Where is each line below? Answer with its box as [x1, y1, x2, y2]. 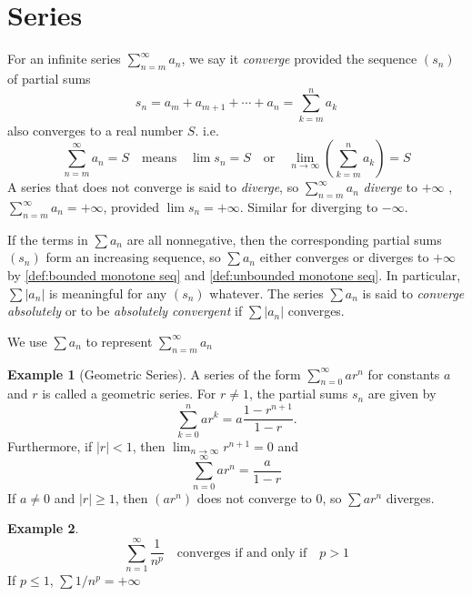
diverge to [363, 177, 417, 197]
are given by [367, 384, 437, 403]
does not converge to [196, 488, 312, 507]
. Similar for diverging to [239, 197, 378, 217]
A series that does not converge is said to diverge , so [7, 177, 299, 197]
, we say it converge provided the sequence [181, 49, 417, 68]
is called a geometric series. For [42, 384, 216, 403]
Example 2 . [7, 519, 79, 538]
